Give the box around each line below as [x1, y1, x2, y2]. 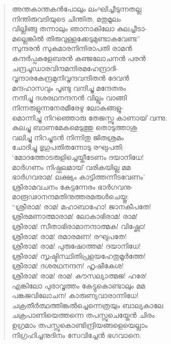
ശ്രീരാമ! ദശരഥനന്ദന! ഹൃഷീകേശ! [12, 260, 124, 271]
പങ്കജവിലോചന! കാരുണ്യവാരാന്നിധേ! [12, 290, 139, 301]
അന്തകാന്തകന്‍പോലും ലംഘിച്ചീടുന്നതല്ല [12, 4, 141, 14]
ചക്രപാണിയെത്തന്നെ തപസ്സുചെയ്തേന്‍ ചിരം [12, 310, 155, 320]
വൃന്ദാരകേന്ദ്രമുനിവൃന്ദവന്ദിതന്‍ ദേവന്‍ [12, 73, 129, 83]
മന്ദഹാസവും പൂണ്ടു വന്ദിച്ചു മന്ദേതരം [12, 82, 126, 93]
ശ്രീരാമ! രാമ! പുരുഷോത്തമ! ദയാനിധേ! [12, 241, 141, 251]
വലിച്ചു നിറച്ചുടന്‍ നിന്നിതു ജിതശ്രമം [12, 132, 124, 142]
